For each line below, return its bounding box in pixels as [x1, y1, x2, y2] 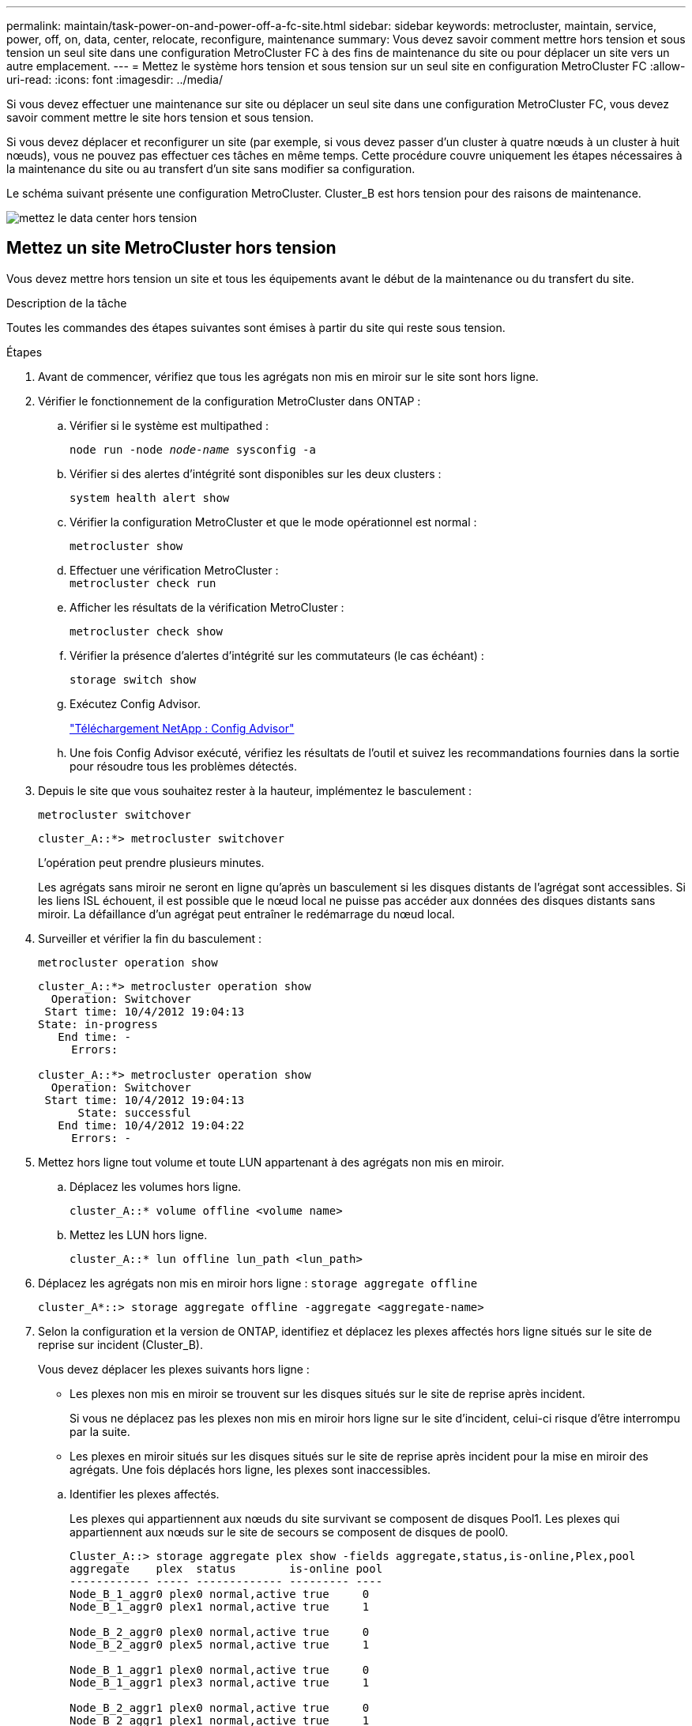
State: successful [77, 1106, 191, 1119]
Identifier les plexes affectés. [70, 1487, 220, 1501]
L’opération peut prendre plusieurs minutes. [38, 855, 265, 869]
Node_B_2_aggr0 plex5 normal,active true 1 [70, 1637, 370, 1651]
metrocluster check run [70, 576, 216, 590]
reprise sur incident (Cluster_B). [38, 1337, 203, 1351]
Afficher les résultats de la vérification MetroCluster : [70, 600, 344, 614]
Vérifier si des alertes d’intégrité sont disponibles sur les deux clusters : [70, 466, 442, 480]
